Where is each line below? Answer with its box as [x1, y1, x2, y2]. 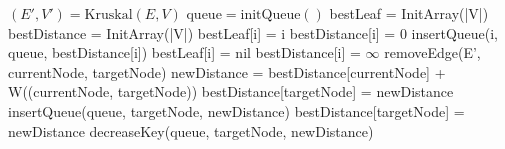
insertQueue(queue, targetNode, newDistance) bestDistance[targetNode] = [8, 100, 465, 121]
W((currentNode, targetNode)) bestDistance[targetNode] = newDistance [8, 81, 454, 102]
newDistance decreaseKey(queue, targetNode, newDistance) [8, 120, 374, 141]
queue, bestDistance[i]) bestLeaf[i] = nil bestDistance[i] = [8, 42, 361, 63]
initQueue [240, 8, 301, 22]
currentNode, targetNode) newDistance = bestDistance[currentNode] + [8, 61, 446, 82]
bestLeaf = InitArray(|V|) [329, 3, 489, 23]
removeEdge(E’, [384, 42, 481, 63]
